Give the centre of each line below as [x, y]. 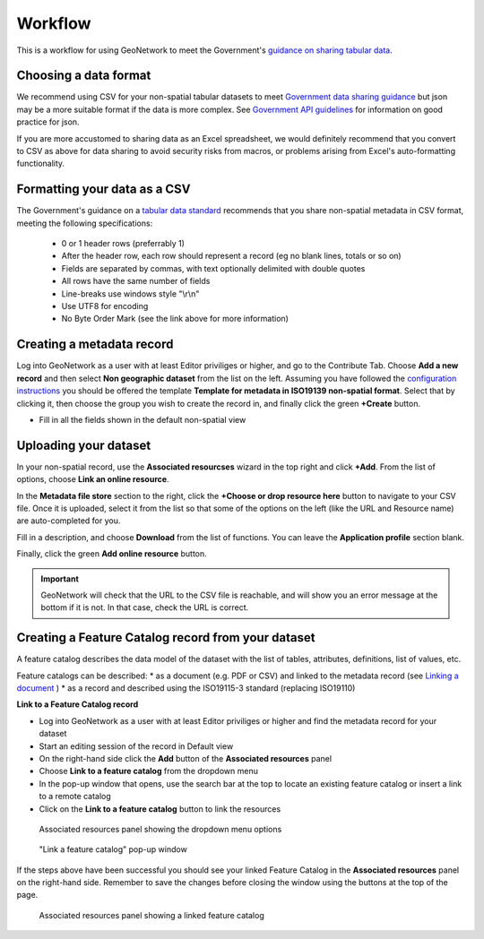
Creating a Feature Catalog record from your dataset [166, 637]
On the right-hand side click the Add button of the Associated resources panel [185, 758]
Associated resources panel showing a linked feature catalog [151, 915]
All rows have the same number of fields [136, 281]
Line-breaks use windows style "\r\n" [130, 293]
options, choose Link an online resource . [93, 479]
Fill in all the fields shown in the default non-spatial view [143, 419]
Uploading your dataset [84, 445]
